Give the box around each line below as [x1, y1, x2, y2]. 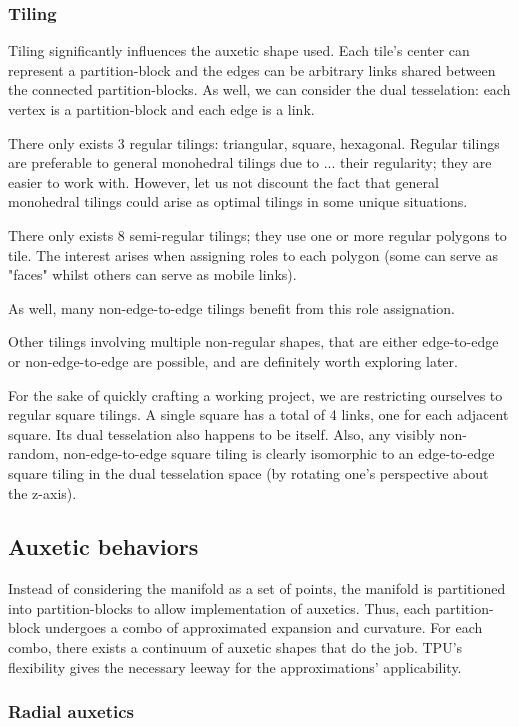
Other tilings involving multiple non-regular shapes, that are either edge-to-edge [8, 331, 499, 352]
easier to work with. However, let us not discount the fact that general [8, 171, 439, 192]
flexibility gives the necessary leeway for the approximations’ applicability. [8, 656, 462, 677]
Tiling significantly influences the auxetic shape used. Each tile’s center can [8, 40, 470, 61]
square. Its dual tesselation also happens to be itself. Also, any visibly [8, 423, 435, 444]
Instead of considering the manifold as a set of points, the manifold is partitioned [8, 578, 506, 599]
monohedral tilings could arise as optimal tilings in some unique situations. [8, 191, 468, 212]
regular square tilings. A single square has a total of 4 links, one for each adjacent [8, 404, 509, 425]
